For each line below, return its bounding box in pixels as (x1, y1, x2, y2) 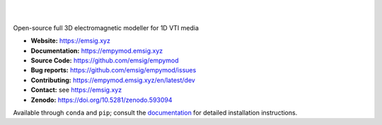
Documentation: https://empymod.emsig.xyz (30, 46, 163, 55)
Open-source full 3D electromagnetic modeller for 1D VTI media (13, 23, 199, 32)
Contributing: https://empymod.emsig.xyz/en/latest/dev (30, 76, 196, 84)
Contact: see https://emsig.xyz (30, 86, 122, 94)
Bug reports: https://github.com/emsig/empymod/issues (30, 66, 197, 74)
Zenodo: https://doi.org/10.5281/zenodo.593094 (30, 96, 173, 104)
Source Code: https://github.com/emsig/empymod (30, 56, 180, 65)
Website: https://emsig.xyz (30, 37, 111, 45)
